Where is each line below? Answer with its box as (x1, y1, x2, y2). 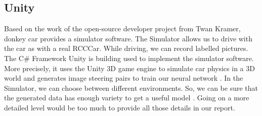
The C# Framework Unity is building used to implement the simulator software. (4, 52, 254, 63)
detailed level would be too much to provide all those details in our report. (4, 102, 235, 112)
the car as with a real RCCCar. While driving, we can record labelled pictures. (4, 43, 248, 53)
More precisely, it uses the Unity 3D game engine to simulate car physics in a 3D (4, 63, 255, 73)
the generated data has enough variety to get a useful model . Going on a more (4, 92, 249, 103)
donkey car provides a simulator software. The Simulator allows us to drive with (4, 33, 252, 43)
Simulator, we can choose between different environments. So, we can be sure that (4, 82, 258, 93)
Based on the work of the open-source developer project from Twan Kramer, (4, 23, 241, 34)
